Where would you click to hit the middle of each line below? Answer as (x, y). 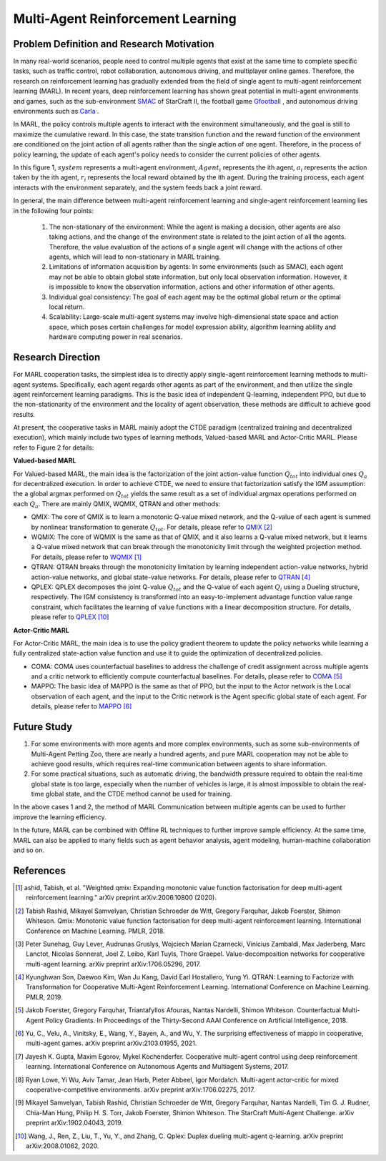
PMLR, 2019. (45, 997)
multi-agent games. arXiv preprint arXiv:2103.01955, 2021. (112, 1043)
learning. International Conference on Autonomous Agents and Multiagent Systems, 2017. (158, 1067)
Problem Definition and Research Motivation (114, 44)
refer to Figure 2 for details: (54, 448)
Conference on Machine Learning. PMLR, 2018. (95, 931)
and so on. (29, 850)
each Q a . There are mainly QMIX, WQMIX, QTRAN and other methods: (117, 504)
